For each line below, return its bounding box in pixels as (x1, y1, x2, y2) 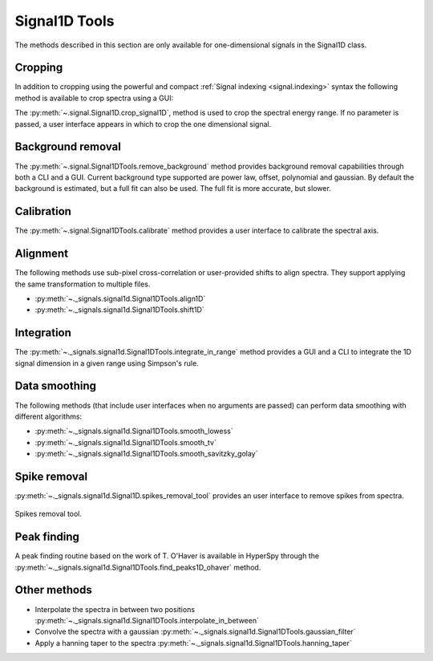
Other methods (14, 583, 92, 597)
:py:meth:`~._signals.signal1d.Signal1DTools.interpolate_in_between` (34, 615, 260, 625)
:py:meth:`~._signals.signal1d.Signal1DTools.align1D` (34, 294, 206, 303)
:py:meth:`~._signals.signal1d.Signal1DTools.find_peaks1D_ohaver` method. (14, 562, 261, 572)
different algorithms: (14, 412, 83, 421)
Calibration (14, 205, 72, 218)
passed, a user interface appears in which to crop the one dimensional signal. (14, 119, 272, 128)
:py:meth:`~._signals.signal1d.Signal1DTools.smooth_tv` (34, 437, 216, 447)
